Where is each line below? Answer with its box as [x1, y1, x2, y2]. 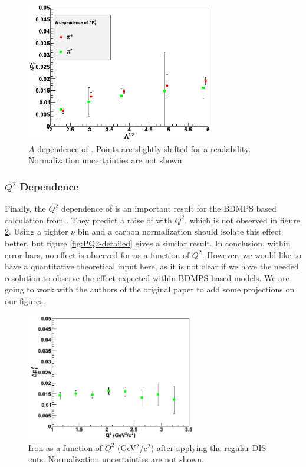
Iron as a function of [28, 441, 102, 453]
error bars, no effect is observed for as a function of [5, 248, 190, 261]
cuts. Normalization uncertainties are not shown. [28, 453, 204, 465]
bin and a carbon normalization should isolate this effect [77, 225, 282, 238]
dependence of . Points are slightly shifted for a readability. [37, 142, 251, 154]
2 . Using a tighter [5, 225, 68, 238]
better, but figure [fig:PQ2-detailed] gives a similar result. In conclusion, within [5, 237, 291, 249]
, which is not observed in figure [185, 213, 300, 226]
